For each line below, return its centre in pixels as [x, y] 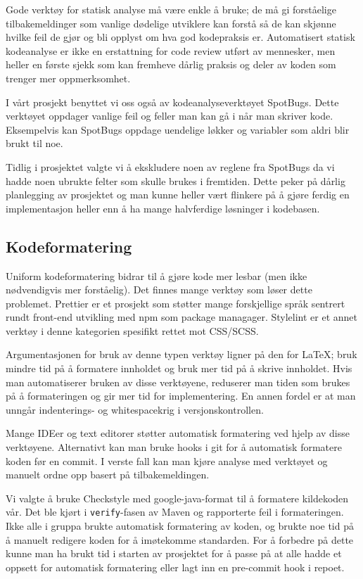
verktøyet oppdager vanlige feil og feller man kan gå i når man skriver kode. [170, 116]
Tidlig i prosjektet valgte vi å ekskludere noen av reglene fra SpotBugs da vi [170, 166]
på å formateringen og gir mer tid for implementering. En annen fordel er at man [181, 396]
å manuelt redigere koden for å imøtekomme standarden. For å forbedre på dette [180, 539]
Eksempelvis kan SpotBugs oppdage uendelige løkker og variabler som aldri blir [178, 129]
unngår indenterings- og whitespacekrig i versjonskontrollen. [135, 409]
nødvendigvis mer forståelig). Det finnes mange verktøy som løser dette [159, 289]
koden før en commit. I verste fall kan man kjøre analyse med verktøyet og [167, 460]
